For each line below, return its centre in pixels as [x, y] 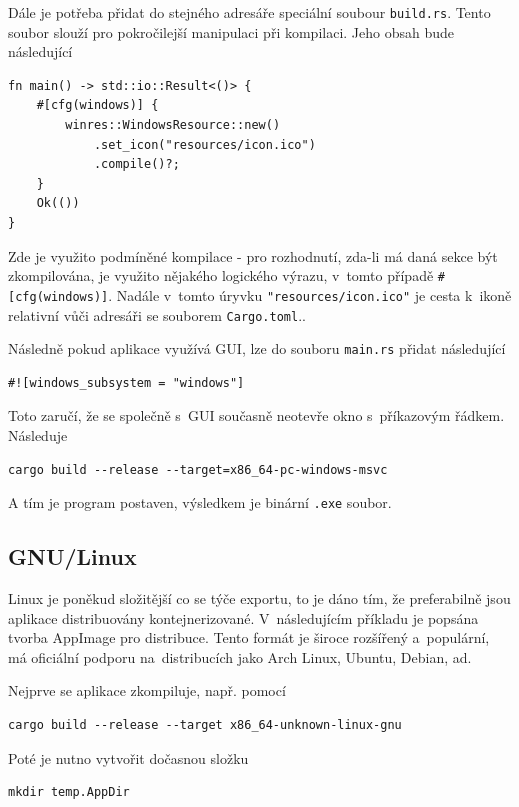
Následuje [38, 435]
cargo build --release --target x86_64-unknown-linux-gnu [205, 725]
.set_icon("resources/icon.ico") [204, 144]
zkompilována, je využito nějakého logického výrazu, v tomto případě [221, 275]
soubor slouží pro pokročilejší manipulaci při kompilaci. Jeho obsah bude [231, 31]
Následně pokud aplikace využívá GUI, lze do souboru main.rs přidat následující [257, 348]
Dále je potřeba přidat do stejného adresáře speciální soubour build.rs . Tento [249, 12]
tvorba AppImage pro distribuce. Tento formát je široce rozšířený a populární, [249, 637]
